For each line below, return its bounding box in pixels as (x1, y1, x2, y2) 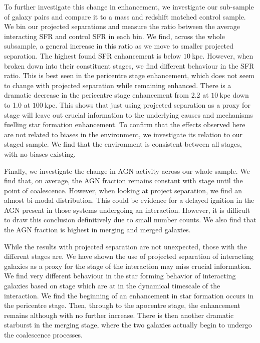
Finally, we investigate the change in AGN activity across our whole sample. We (4, 165, 250, 176)
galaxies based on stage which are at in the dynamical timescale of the (4, 280, 220, 291)
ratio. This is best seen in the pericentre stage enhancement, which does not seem (4, 70, 254, 81)
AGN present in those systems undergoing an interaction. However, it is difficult (4, 204, 250, 215)
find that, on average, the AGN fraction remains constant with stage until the (4, 175, 243, 186)
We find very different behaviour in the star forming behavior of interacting (4, 270, 236, 281)
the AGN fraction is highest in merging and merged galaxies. (4, 224, 191, 235)
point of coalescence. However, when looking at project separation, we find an (4, 185, 242, 195)
